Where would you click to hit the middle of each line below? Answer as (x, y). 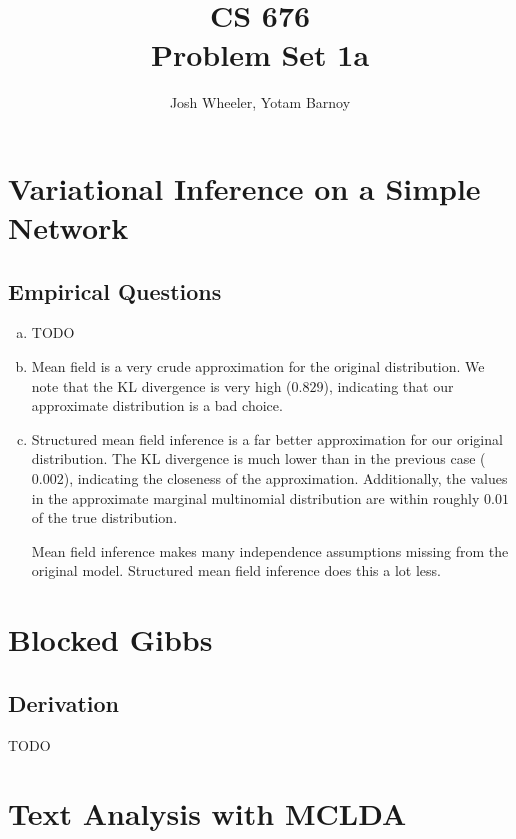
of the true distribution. (104, 517)
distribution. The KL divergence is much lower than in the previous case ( (258, 458)
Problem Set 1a (260, 54)
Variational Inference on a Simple (244, 187)
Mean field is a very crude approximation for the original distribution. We (258, 366)
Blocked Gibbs (110, 639)
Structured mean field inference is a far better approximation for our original (267, 438)
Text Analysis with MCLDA (207, 813)
